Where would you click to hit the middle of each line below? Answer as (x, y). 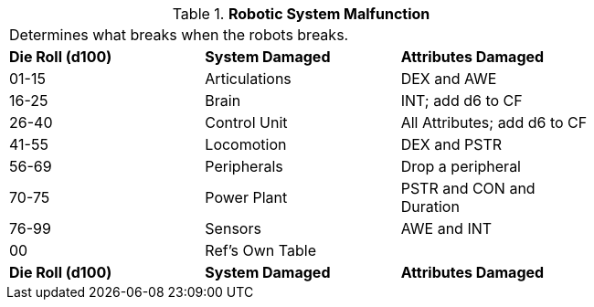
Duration (430, 206)
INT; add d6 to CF (461, 101)
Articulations (248, 79)
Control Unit (246, 122)
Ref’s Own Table (260, 250)
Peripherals (244, 166)
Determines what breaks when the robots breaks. (179, 35)
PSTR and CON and (468, 188)
